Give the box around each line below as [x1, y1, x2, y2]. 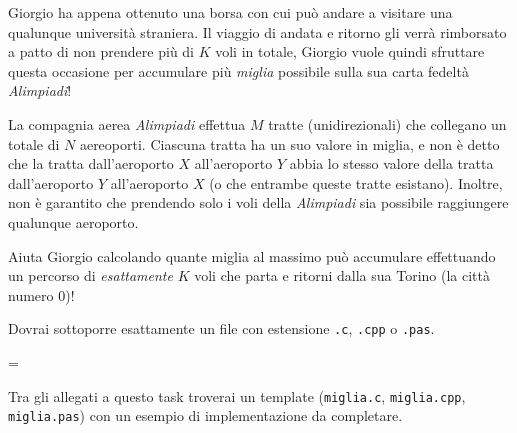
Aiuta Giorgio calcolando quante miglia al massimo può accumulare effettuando [8, 245, 496, 266]
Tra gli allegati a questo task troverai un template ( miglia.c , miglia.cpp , [8, 385, 466, 406]
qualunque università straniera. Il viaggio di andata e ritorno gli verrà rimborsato [8, 21, 507, 42]
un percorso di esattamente [8, 265, 173, 286]
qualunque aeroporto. [8, 211, 139, 232]
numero [8, 284, 54, 305]
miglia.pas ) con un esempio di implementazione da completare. [8, 405, 403, 426]
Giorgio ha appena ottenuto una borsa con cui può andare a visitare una [8, 2, 453, 22]
